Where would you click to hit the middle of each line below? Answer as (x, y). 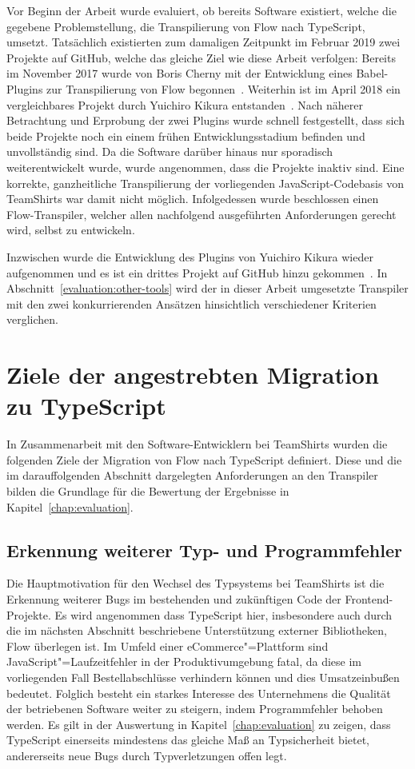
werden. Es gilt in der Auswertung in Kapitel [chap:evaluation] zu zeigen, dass (199, 724)
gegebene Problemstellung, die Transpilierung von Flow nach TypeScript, (186, 26)
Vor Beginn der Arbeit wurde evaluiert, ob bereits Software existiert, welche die (202, 10)
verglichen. (32, 319)
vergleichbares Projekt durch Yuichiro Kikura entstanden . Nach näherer (185, 104)
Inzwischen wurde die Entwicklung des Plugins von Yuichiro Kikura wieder (190, 256)
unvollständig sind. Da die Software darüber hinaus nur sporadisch (170, 151)
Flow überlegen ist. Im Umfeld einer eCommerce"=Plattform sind (168, 645)
